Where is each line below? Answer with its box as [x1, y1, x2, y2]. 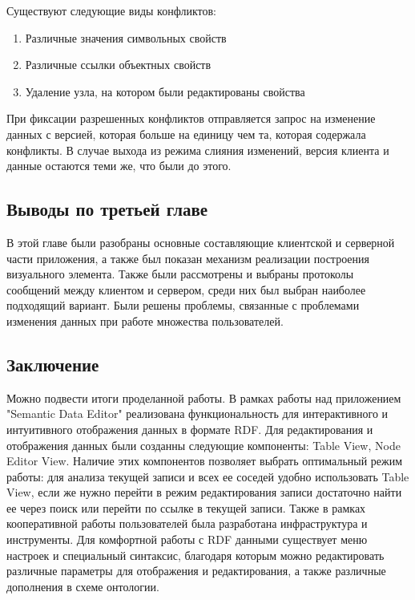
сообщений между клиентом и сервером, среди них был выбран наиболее [6, 281, 366, 298]
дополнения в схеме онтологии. [6, 578, 159, 594]
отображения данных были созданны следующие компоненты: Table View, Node [6, 436, 401, 453]
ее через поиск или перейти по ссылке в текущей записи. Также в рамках [6, 499, 366, 516]
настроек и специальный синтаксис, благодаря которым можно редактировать [6, 546, 385, 563]
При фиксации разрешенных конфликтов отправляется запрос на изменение [6, 110, 376, 127]
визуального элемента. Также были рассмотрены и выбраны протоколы [6, 266, 354, 282]
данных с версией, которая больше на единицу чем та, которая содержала [6, 125, 366, 142]
